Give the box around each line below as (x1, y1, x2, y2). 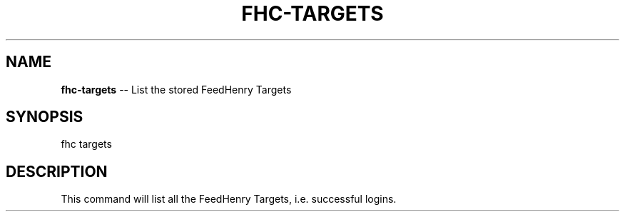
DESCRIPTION (6, 162, 108, 181)
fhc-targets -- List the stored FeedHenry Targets (61, 83, 292, 96)
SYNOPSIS (6, 108, 83, 126)
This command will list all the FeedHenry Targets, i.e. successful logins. (61, 193, 397, 206)
